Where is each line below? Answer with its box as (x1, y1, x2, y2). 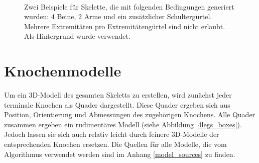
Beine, (57, 11, 76, 22)
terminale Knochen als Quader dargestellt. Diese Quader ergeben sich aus (4, 99, 230, 110)
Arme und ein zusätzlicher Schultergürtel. (84, 11, 212, 22)
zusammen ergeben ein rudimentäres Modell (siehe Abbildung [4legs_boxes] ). (4, 119, 242, 129)
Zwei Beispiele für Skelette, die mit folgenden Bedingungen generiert (24, 1, 234, 12)
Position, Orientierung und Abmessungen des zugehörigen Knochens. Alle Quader (4, 109, 255, 120)
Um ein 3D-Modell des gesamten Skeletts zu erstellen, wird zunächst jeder (4, 90, 232, 100)
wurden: (24, 11, 49, 22)
